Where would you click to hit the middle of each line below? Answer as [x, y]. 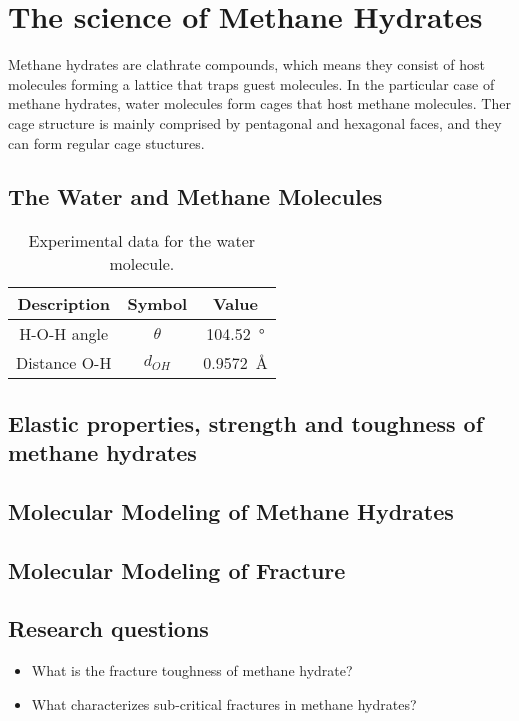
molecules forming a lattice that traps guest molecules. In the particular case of [251, 83]
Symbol [157, 304]
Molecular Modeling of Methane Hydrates [231, 510]
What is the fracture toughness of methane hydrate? [192, 670]
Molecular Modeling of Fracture [177, 569]
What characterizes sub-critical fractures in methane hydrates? [224, 703]
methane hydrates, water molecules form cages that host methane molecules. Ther [259, 103]
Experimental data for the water [142, 241]
